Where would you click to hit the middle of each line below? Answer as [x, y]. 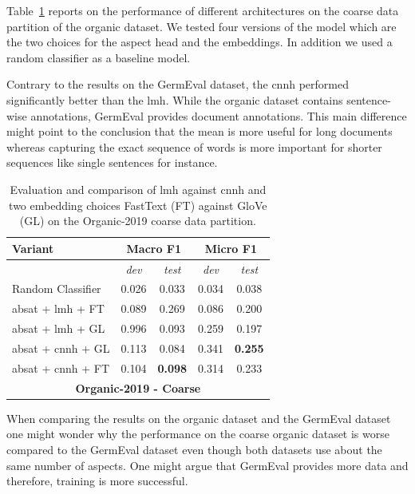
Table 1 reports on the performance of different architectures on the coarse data [203, 10]
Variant [33, 248]
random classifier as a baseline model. [99, 57]
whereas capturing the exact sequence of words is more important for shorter [194, 146]
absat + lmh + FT [58, 308]
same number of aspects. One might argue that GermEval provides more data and [207, 465]
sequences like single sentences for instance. [112, 162]
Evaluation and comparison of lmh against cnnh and [138, 189]
